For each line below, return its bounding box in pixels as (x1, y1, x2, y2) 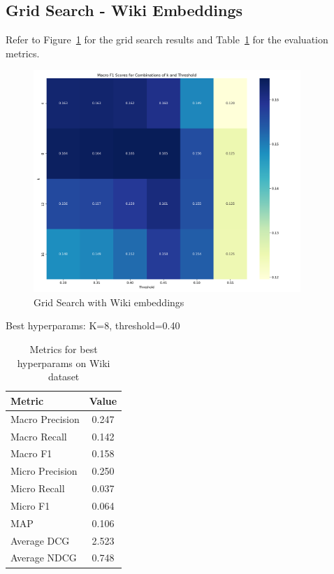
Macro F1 (10, 446, 52, 461)
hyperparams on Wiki (17, 355, 110, 370)
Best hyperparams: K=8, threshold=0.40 (6, 318, 180, 333)
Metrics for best (29, 342, 98, 357)
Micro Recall (10, 481, 65, 496)
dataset (48, 369, 80, 384)
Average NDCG (10, 550, 77, 565)
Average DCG (10, 533, 70, 547)
